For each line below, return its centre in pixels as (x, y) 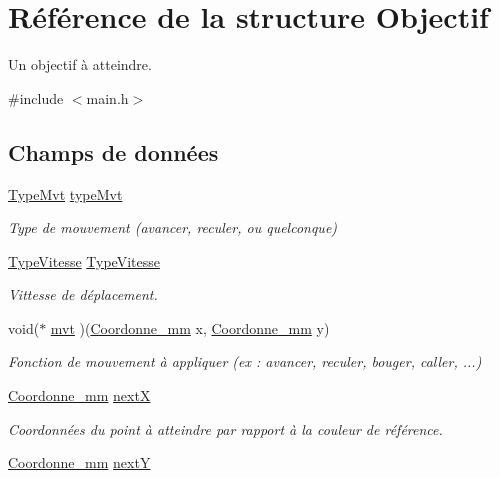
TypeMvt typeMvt (65, 193)
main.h (107, 97)
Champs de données (113, 151)
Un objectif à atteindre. (80, 64)
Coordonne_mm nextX (79, 395)
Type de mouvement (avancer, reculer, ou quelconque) (173, 227)
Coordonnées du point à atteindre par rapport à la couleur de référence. (225, 428)
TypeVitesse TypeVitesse (84, 260)
